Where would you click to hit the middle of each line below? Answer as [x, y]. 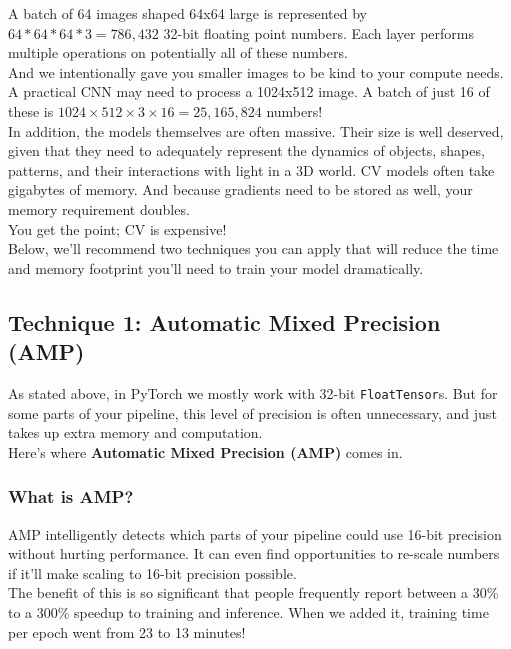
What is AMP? [71, 496]
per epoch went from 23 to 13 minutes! [127, 631]
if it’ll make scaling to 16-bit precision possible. [152, 572]
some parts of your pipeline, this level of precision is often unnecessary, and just [252, 412]
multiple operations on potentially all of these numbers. [178, 52]
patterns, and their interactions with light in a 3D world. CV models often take [251, 169]
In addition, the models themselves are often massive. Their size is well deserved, [256, 130]
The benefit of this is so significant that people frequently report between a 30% [253, 592]
